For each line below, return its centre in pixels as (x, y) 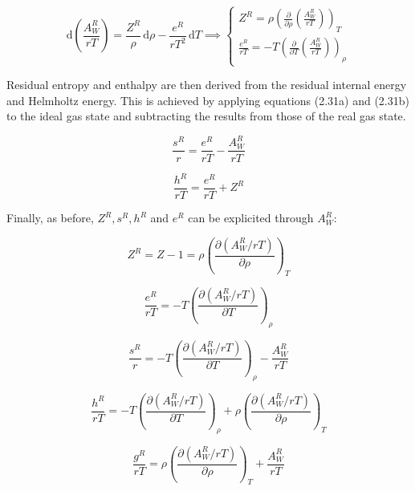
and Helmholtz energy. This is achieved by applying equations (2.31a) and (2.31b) (208, 100)
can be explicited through (251, 218)
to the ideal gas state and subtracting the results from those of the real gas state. (206, 116)
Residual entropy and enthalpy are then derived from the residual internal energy (207, 85)
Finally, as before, (50, 218)
